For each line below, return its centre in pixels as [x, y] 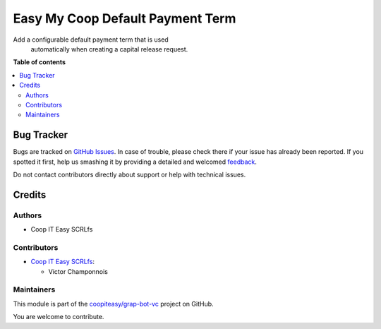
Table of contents [40, 62]
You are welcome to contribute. [59, 317]
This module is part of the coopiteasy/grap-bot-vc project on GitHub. [114, 304]
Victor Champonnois [78, 271]
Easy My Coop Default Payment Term [125, 18]
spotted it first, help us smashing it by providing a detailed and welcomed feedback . [135, 162]
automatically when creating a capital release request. [109, 49]
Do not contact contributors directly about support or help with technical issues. [129, 174]
